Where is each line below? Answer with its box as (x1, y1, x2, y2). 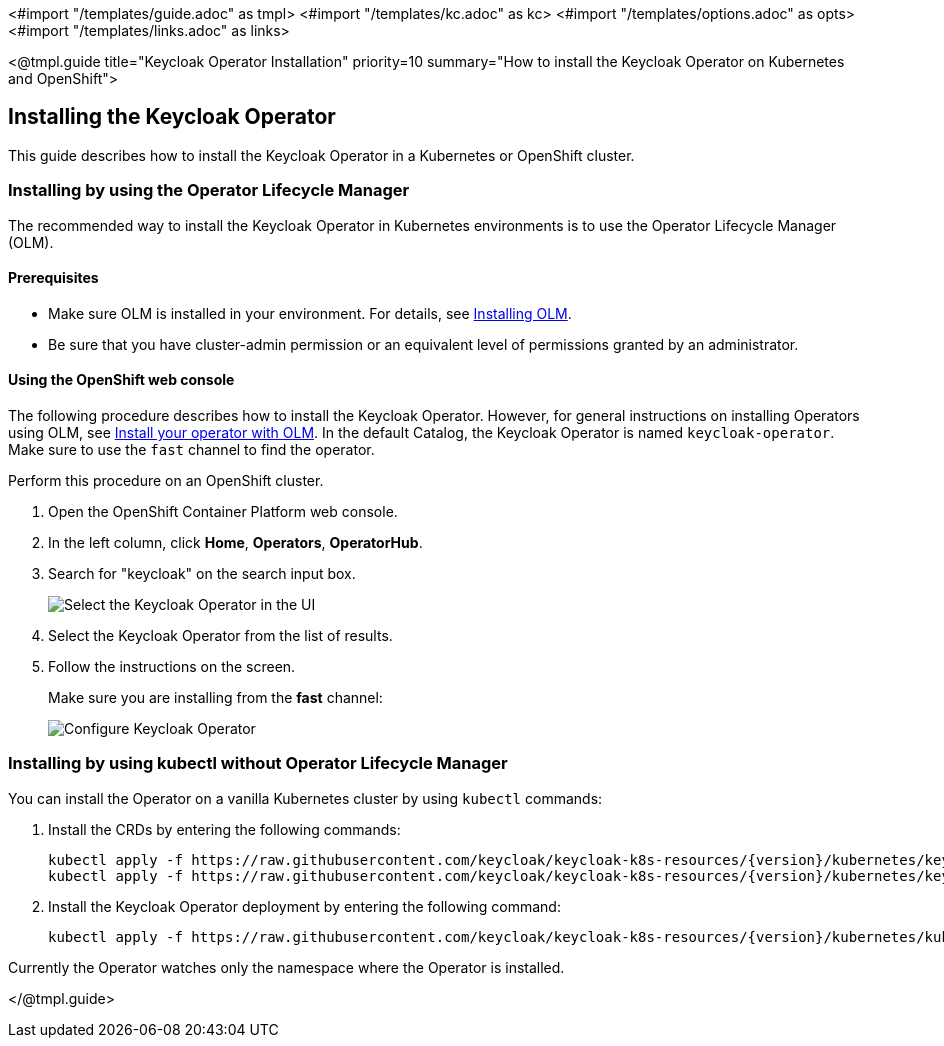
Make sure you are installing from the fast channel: (48, 689, 383, 707)
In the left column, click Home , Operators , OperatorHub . (48, 534, 423, 552)
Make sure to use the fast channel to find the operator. (8, 441, 375, 459)
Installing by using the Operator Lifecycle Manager (8, 180, 410, 201)
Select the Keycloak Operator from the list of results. (48, 627, 393, 645)
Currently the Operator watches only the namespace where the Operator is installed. (8, 958, 565, 976)
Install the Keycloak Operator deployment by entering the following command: (48, 897, 561, 915)
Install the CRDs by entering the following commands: (48, 820, 401, 838)
